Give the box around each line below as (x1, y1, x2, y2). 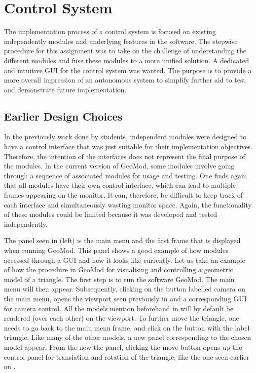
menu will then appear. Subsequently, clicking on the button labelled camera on (4, 284, 246, 294)
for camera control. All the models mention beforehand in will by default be (4, 303, 233, 313)
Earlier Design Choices (4, 108, 123, 124)
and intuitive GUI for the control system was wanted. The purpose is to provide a (4, 65, 252, 75)
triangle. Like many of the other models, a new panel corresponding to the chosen (4, 332, 251, 342)
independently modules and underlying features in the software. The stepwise (4, 36, 238, 46)
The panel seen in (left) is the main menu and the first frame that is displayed (4, 235, 241, 246)
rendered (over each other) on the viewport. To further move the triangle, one (4, 313, 239, 323)
